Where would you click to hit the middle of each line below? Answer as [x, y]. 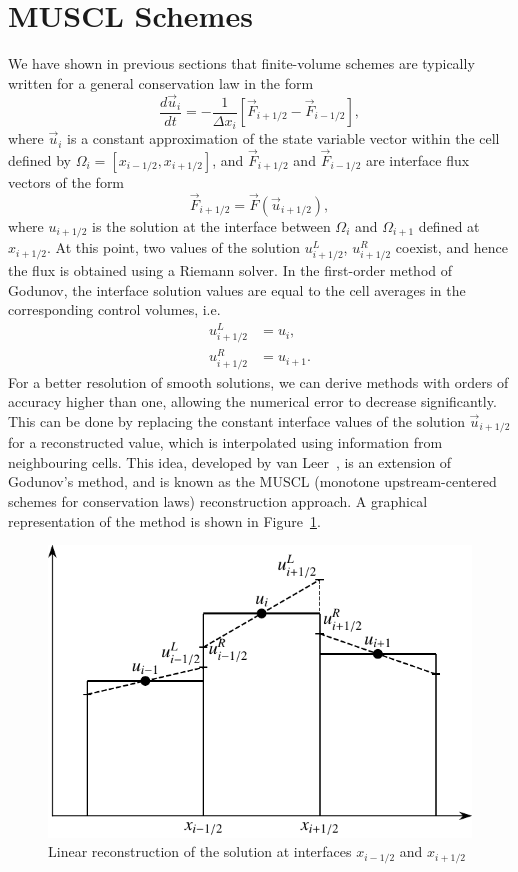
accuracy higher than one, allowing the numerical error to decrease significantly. [252, 401]
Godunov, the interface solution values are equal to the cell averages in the [237, 289]
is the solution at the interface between [211, 225]
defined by [40, 159]
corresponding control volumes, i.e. [114, 309]
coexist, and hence [451, 247]
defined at [449, 225]
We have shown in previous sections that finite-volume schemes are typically [241, 63]
